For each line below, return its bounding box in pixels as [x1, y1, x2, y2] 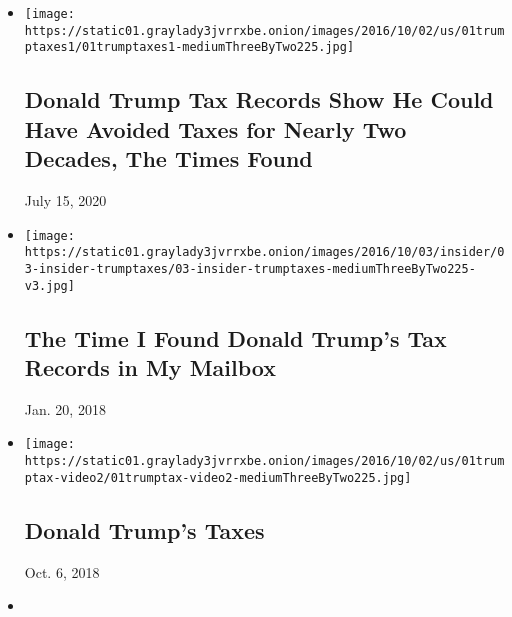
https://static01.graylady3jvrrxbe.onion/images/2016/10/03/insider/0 [24, 245, 505, 260]
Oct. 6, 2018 [24, 561, 100, 582]
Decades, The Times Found [24, 143, 313, 174]
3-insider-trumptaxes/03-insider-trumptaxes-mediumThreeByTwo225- [24, 261, 476, 276]
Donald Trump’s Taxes [24, 514, 265, 545]
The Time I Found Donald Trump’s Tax [24, 322, 447, 353]
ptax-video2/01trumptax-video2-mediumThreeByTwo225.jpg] [24, 470, 412, 485]
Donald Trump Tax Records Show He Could [24, 84, 494, 115]
